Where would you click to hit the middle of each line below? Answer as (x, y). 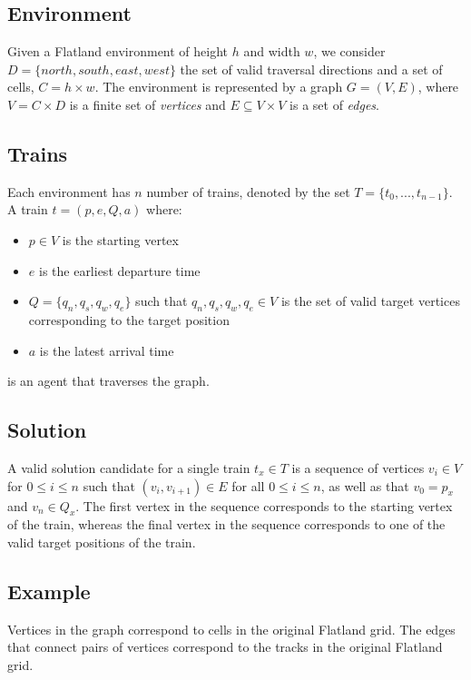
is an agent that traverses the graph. (108, 381)
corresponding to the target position (129, 319)
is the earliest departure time (119, 270)
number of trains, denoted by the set (248, 191)
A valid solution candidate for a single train (129, 467)
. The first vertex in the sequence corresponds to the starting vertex (264, 505)
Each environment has (69, 191)
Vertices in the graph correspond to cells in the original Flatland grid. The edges (231, 629)
